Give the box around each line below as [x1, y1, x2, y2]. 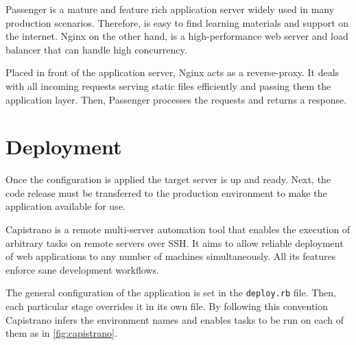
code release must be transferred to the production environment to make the [5, 185, 327, 200]
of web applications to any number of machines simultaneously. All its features [5, 249, 336, 263]
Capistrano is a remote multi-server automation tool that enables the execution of [5, 222, 351, 237]
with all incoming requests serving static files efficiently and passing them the [5, 78, 331, 93]
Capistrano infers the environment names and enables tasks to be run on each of [5, 312, 344, 326]
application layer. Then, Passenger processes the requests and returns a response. [5, 92, 347, 106]
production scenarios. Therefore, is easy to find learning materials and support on [5, 15, 349, 29]
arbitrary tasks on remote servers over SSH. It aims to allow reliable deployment [5, 235, 344, 250]
